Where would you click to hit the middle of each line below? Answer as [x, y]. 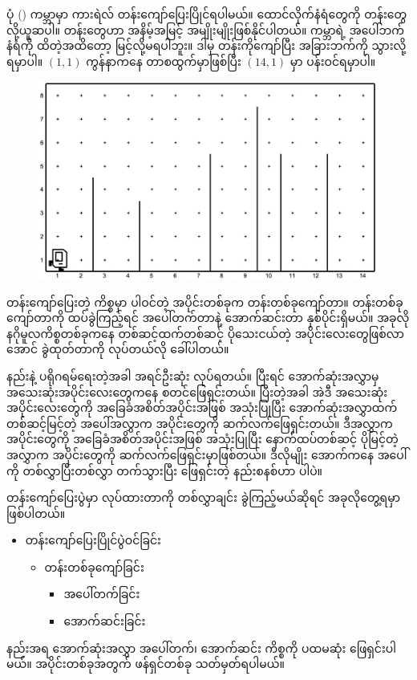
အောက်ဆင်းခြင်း [105, 621]
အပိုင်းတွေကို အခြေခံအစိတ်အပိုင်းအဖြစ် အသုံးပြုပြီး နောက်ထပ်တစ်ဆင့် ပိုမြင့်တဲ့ [202, 439]
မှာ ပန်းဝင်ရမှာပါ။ [333, 61]
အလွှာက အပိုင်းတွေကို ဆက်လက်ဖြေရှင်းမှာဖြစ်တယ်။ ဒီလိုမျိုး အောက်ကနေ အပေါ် [207, 454]
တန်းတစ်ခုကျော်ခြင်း [94, 566]
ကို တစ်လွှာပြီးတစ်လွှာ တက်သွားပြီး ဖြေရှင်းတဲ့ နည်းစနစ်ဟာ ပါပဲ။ [165, 470]
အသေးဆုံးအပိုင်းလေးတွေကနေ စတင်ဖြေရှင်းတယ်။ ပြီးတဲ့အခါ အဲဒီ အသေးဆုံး [197, 391]
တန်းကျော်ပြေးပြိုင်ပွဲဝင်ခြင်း [93, 540]
